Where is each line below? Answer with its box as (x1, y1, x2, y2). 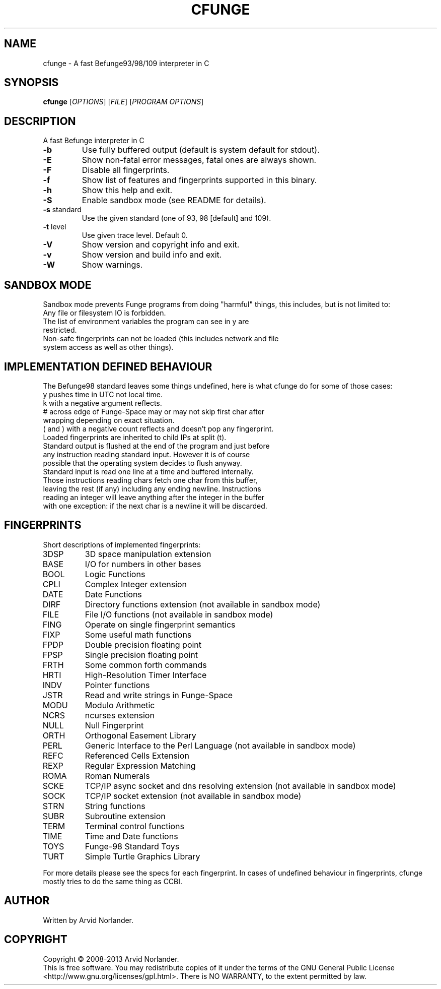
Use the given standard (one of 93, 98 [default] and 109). (82, 214, 271, 223)
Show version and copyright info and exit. (82, 239, 240, 250)
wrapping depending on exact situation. (43, 415, 175, 424)
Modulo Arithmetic (85, 700, 155, 710)
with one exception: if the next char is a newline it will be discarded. (43, 501, 267, 510)
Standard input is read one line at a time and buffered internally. (43, 467, 254, 476)
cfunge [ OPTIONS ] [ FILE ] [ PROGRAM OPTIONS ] (43, 97, 204, 106)
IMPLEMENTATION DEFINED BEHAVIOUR (4, 360, 212, 373)
